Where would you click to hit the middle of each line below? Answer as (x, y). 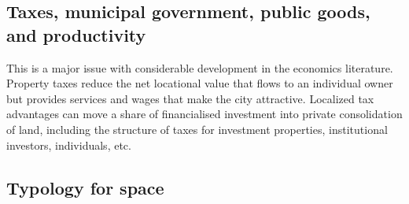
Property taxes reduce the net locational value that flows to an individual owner (200, 83)
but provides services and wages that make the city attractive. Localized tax (190, 98)
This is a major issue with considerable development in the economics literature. (200, 67)
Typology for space (85, 187)
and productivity (76, 34)
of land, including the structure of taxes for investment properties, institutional (197, 129)
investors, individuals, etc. (69, 145)
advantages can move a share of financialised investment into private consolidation (204, 114)
